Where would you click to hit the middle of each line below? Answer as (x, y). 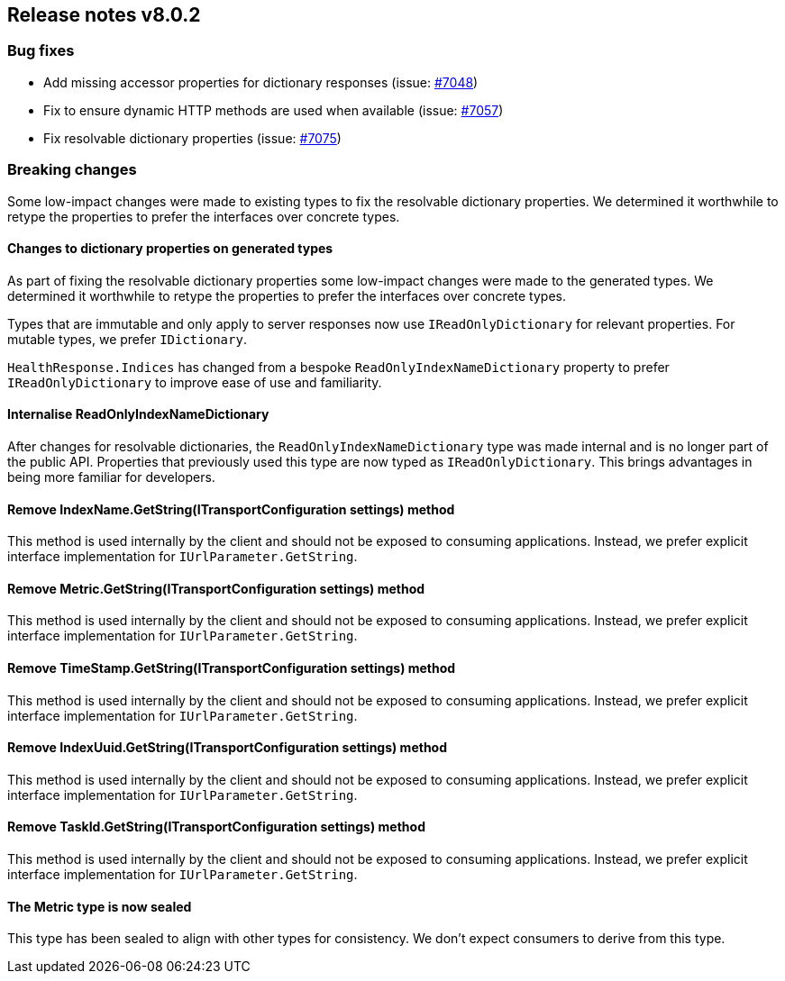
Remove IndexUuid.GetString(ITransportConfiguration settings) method (228, 748)
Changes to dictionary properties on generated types (170, 249)
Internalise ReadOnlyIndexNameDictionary (138, 414)
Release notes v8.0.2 (104, 15)
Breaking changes (72, 170)
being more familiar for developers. (111, 477)
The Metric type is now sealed (100, 906)
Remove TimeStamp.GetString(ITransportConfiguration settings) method (232, 668)
